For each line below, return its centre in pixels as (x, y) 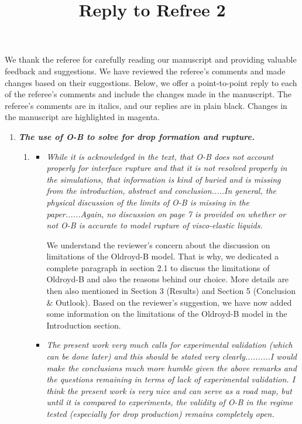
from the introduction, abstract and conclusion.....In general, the (161, 191)
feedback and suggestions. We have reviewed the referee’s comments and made (145, 71)
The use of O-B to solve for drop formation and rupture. (136, 136)
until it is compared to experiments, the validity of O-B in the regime (170, 402)
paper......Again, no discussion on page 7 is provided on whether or (166, 213)
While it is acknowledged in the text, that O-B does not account (160, 156)
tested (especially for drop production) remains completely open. (160, 413)
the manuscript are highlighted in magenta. (83, 117)
